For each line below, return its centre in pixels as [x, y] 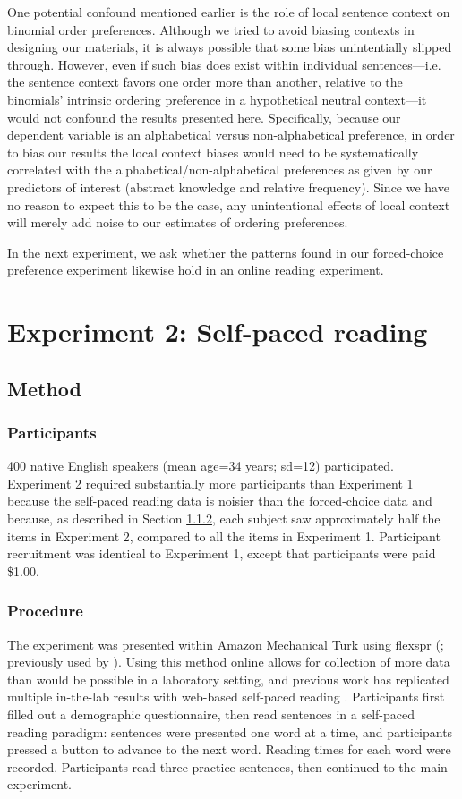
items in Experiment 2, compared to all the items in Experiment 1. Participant [224, 535]
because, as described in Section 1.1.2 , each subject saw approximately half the [224, 518]
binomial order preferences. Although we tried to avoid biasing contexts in [211, 29]
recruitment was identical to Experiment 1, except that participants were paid [222, 553]
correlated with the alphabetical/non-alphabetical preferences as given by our [220, 170]
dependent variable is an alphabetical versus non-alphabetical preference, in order [231, 135]
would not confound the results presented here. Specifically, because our [204, 117]
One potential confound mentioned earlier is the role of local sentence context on [229, 12]
